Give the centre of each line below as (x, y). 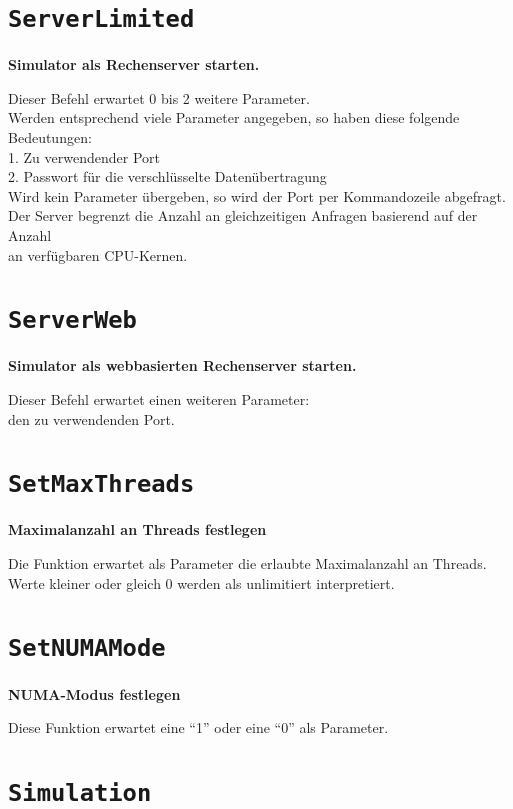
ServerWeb (72, 320)
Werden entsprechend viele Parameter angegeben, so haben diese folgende (234, 117)
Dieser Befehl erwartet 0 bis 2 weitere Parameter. (159, 97)
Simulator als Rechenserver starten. (134, 64)
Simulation (80, 792)
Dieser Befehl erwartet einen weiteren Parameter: (159, 399)
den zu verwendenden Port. (91, 418)
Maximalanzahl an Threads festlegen (137, 529)
